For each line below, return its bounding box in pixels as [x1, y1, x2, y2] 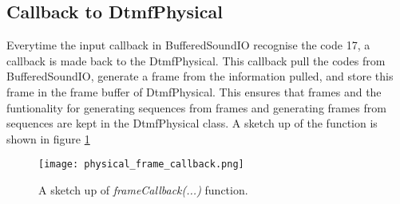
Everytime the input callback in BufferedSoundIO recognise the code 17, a [6, 37, 370, 53]
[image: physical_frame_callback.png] [38, 159, 244, 171]
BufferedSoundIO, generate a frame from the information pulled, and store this [6, 68, 394, 84]
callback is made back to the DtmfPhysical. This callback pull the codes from [6, 52, 386, 69]
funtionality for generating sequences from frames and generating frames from [6, 99, 386, 116]
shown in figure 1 [6, 130, 90, 147]
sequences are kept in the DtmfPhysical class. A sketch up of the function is [6, 115, 378, 131]
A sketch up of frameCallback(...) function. [38, 182, 248, 198]
